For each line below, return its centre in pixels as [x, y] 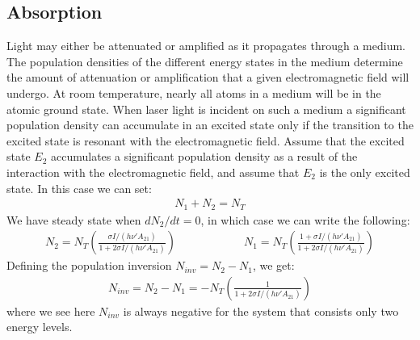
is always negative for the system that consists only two [261, 311]
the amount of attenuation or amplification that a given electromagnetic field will [208, 77]
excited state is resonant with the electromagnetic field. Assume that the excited [206, 140]
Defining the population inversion [89, 265]
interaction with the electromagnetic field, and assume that [153, 172]
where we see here [51, 311]
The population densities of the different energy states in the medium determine [205, 61]
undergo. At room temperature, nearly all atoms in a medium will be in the [194, 92]
